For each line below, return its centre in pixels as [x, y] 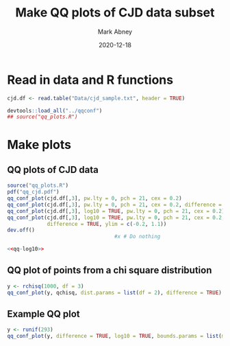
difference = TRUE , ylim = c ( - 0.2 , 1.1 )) [107, 224]
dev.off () [21, 230]
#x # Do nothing [137, 237]
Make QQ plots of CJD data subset [115, 13]
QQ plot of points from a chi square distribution [110, 270]
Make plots [39, 145]
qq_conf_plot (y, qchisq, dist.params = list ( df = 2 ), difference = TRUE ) [115, 292]
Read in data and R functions [90, 80]
